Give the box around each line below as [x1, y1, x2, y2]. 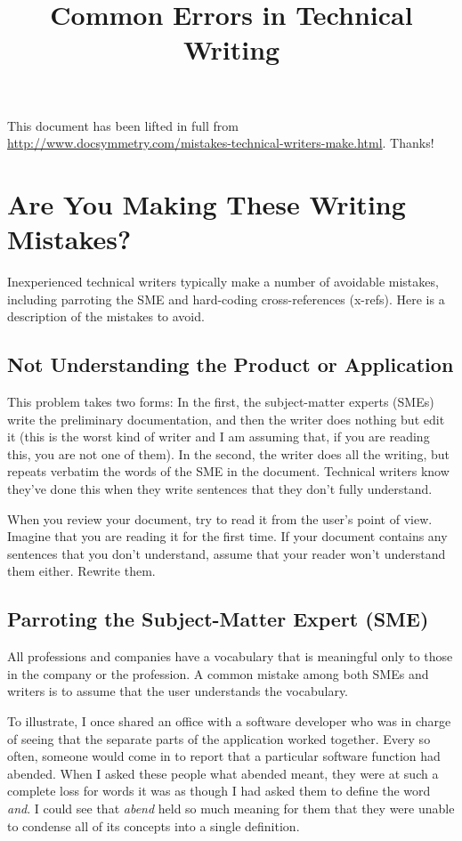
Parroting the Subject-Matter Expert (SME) [7, 605, 429, 633]
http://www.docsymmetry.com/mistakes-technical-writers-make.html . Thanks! [7, 133, 434, 152]
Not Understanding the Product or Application [7, 351, 454, 378]
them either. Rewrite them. [7, 562, 156, 580]
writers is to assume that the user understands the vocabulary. [7, 682, 349, 700]
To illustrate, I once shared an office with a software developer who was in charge [7, 711, 451, 730]
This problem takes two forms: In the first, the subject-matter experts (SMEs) [7, 392, 434, 411]
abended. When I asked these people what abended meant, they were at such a [7, 764, 439, 782]
